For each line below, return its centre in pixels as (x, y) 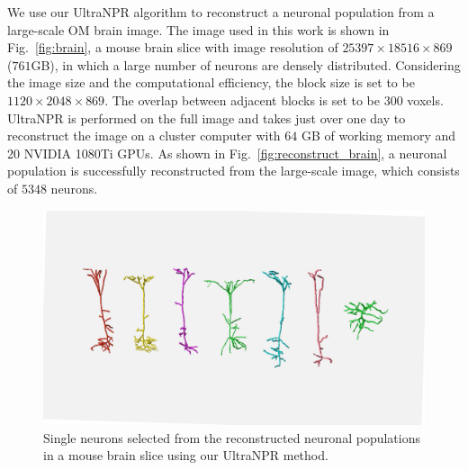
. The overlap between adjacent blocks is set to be (243, 99)
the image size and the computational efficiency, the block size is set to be (211, 82)
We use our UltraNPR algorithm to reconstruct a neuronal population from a (221, 12)
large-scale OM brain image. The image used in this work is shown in (198, 29)
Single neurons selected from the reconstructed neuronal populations (232, 437)
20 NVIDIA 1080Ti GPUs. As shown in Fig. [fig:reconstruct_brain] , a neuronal (227, 153)
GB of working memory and (378, 136)
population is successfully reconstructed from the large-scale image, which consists (234, 171)
